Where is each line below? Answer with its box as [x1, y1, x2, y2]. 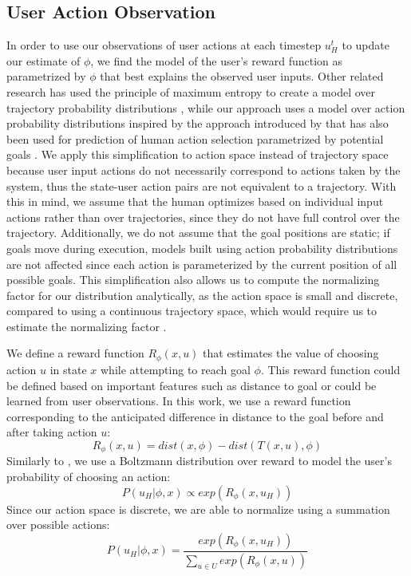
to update [342, 37, 389, 53]
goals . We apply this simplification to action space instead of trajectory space [6, 146, 389, 163]
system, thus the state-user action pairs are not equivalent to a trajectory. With [6, 177, 397, 194]
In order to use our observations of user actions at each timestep [6, 37, 322, 53]
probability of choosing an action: [6, 468, 171, 484]
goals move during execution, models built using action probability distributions [6, 239, 398, 256]
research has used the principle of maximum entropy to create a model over [6, 83, 376, 100]
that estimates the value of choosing [203, 345, 379, 361]
